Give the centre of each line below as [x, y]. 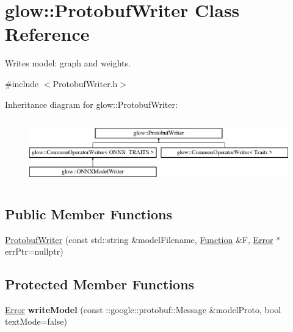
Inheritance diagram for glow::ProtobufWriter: [91, 104]
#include [22, 83]
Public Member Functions [89, 214]
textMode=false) [36, 321]
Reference [47, 34]
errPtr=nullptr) [34, 251]
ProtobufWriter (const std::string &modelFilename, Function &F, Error [139, 239]
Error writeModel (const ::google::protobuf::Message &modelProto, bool [143, 309]
